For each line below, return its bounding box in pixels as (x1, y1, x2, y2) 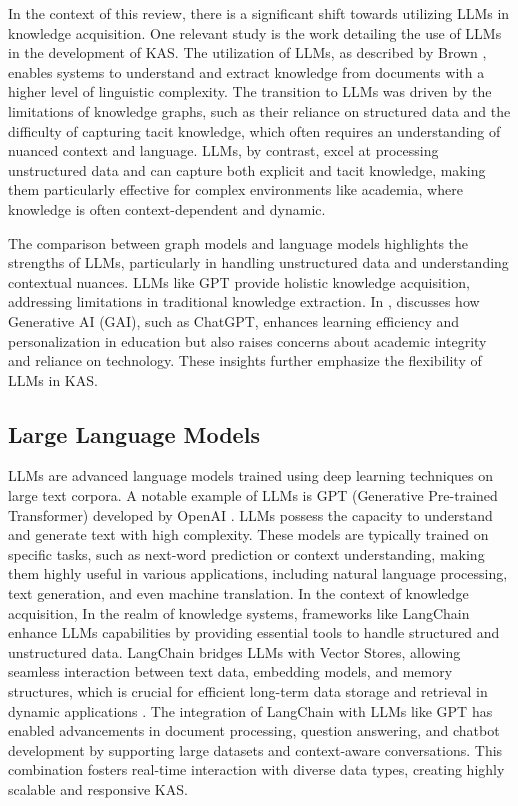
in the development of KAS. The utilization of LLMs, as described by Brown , (8, 42, 487, 63)
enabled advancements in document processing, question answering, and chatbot (8, 720, 500, 741)
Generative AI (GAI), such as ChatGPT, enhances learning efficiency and (8, 310, 460, 331)
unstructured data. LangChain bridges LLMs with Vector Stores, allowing (8, 641, 461, 662)
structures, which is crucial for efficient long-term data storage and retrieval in (8, 681, 488, 702)
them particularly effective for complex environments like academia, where (8, 179, 463, 200)
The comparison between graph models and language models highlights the (8, 232, 469, 253)
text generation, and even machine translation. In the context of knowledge (8, 583, 469, 604)
